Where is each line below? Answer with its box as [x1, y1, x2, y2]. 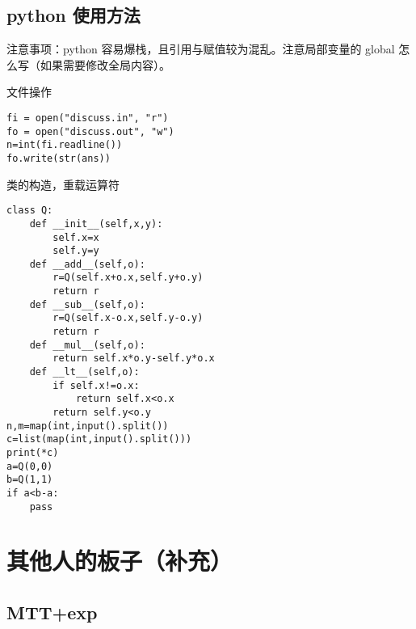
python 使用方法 [6, 2, 141, 27]
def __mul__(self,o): [29, 339, 145, 351]
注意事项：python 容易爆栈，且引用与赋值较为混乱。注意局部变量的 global [6, 40, 395, 57]
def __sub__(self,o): [29, 298, 145, 310]
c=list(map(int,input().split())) [6, 433, 192, 445]
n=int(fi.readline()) [6, 139, 123, 151]
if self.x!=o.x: [53, 379, 140, 391]
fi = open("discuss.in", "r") [6, 112, 169, 124]
